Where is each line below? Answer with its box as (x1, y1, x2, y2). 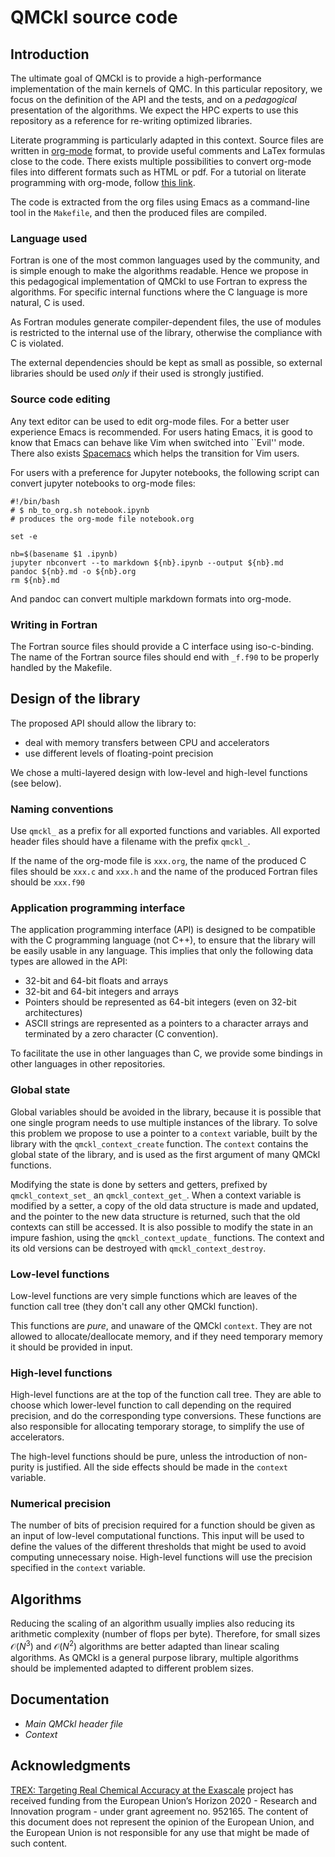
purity (10, 1461, 35, 1473)
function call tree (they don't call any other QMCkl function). (10, 1300, 258, 1312)
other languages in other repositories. (10, 1058, 166, 1070)
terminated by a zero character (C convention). (24, 1028, 219, 1040)
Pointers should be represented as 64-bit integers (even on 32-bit (24, 996, 297, 1008)
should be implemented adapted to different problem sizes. (10, 1662, 255, 1674)
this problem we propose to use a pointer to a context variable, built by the (10, 1127, 318, 1139)
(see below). (10, 777, 62, 789)
